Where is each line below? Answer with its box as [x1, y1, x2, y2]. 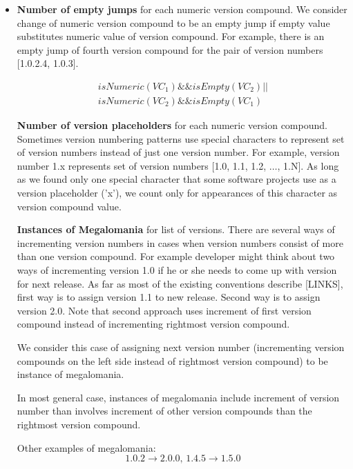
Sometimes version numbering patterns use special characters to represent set [17, 131, 345, 146]
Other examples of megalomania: [17, 440, 156, 455]
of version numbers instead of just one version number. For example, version [17, 145, 340, 159]
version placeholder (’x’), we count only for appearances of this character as [17, 186, 338, 199]
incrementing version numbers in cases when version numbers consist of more [17, 235, 343, 250]
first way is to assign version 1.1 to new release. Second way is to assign [17, 290, 321, 304]
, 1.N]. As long [277, 158, 339, 172]
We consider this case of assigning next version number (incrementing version [17, 339, 345, 354]
